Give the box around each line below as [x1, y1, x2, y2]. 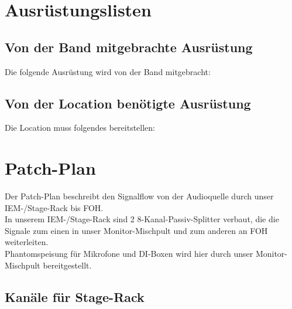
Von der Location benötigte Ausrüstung [5, 94, 251, 112]
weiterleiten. [5, 236, 49, 248]
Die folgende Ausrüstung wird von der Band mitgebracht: [5, 65, 211, 77]
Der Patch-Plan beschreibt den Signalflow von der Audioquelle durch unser [5, 190, 274, 202]
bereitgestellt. [43, 259, 92, 271]
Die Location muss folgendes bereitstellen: [5, 121, 155, 134]
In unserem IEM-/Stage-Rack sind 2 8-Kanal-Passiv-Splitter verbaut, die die [5, 213, 279, 225]
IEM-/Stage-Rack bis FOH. [5, 201, 104, 213]
